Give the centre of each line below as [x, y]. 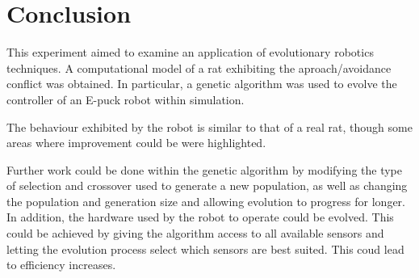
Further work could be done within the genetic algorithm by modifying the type [205, 169]
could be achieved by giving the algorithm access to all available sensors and [195, 233]
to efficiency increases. [61, 265]
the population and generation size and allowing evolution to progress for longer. [206, 201]
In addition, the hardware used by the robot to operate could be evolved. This [200, 217]
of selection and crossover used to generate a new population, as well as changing [207, 185]
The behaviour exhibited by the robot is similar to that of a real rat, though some [209, 126]
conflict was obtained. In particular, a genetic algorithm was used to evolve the [202, 84]
